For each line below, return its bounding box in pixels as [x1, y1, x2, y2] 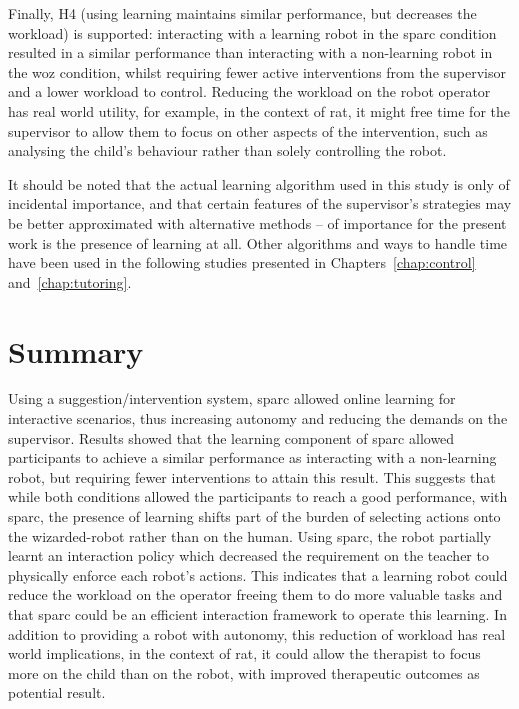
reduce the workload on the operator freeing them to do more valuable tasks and [8, 584, 503, 605]
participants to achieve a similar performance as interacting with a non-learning [8, 447, 497, 468]
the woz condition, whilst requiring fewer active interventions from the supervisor [8, 61, 506, 82]
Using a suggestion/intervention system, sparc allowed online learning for [8, 388, 456, 409]
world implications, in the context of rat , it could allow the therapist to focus [8, 643, 481, 664]
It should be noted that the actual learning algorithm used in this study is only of [8, 173, 510, 194]
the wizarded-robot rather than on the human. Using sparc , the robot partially [8, 525, 492, 546]
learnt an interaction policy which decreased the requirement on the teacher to [8, 545, 489, 566]
